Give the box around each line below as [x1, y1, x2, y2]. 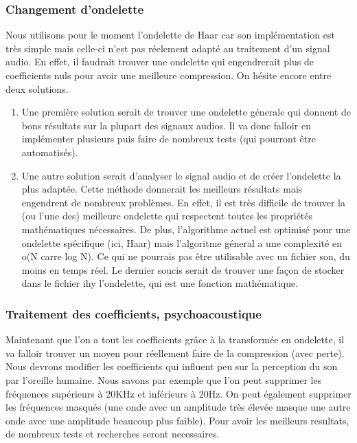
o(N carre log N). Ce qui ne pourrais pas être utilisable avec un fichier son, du [21, 249, 350, 263]
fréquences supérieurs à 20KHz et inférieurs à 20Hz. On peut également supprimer [5, 386, 352, 400]
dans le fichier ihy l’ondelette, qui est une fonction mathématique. [21, 276, 299, 290]
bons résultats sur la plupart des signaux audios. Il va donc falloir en [21, 118, 311, 132]
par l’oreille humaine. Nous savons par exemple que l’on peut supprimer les [5, 372, 322, 387]
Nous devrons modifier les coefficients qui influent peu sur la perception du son [5, 359, 338, 374]
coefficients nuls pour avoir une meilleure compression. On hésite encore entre [5, 68, 332, 82]
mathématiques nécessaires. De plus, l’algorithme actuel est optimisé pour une [21, 221, 351, 236]
